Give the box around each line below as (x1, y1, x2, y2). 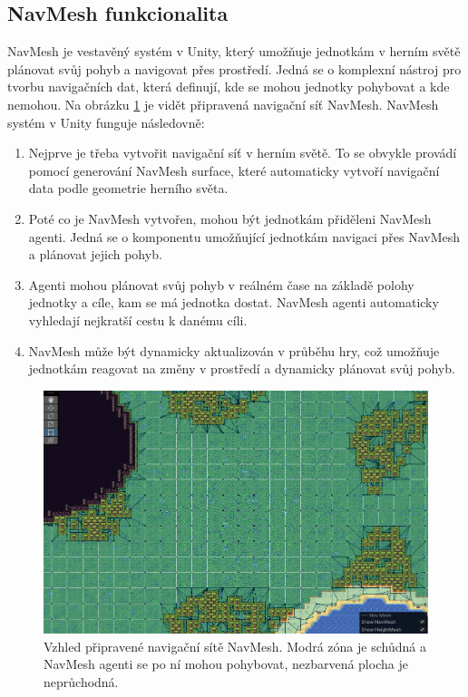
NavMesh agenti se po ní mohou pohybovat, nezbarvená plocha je (44, 654, 408, 673)
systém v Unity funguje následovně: (7, 112, 205, 131)
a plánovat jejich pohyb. (28, 245, 162, 264)
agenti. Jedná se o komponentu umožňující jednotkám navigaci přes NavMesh (28, 227, 461, 246)
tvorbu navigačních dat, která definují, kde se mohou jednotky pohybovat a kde (7, 77, 450, 96)
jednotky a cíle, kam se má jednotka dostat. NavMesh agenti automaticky (28, 293, 439, 312)
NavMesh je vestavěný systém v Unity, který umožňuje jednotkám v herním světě (7, 42, 461, 61)
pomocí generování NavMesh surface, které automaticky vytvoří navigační (28, 160, 440, 179)
